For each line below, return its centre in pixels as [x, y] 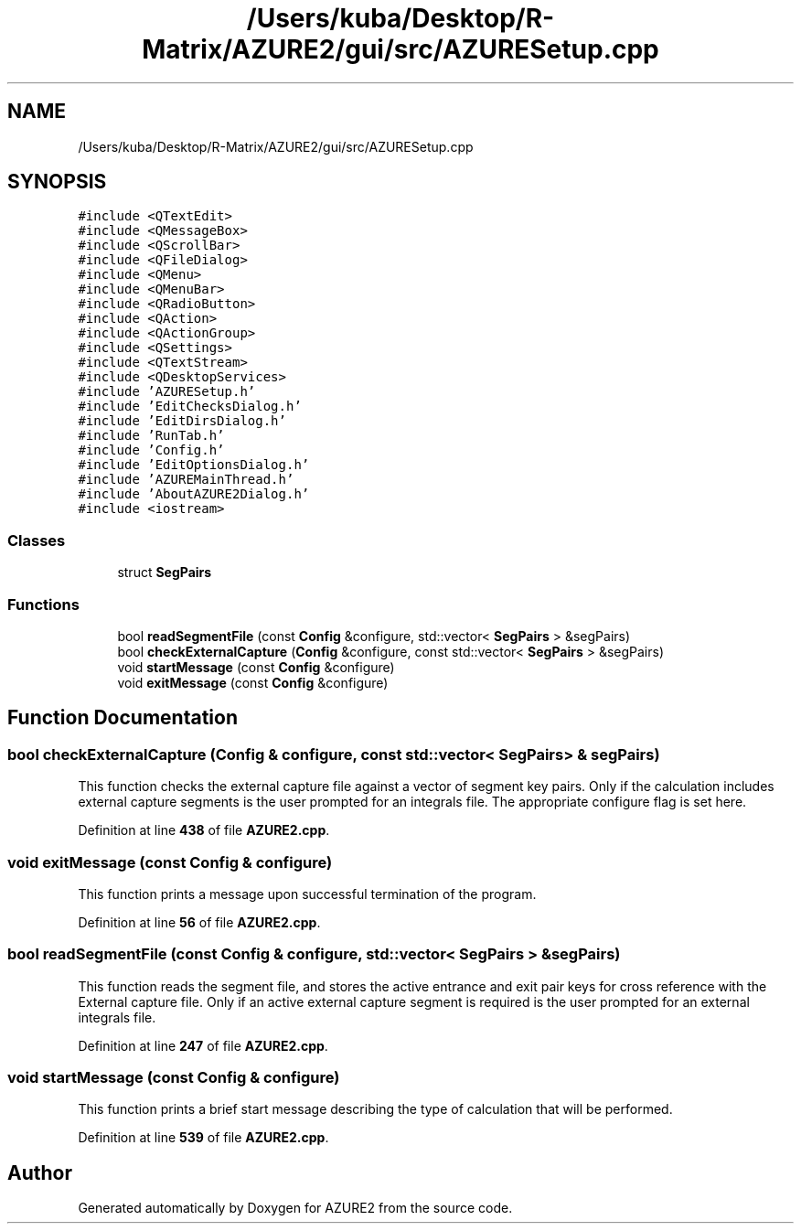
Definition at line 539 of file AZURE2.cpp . [203, 1138]
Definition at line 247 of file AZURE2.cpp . [203, 1045]
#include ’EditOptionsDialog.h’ [194, 465]
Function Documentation [123, 718]
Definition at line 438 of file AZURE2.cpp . [204, 830]
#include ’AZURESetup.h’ [167, 392]
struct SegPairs [165, 573]
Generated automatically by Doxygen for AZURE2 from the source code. [295, 1208]
